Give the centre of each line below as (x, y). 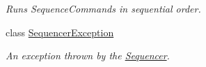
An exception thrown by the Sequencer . (88, 55)
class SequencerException (60, 32)
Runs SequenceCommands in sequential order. (103, 8)
